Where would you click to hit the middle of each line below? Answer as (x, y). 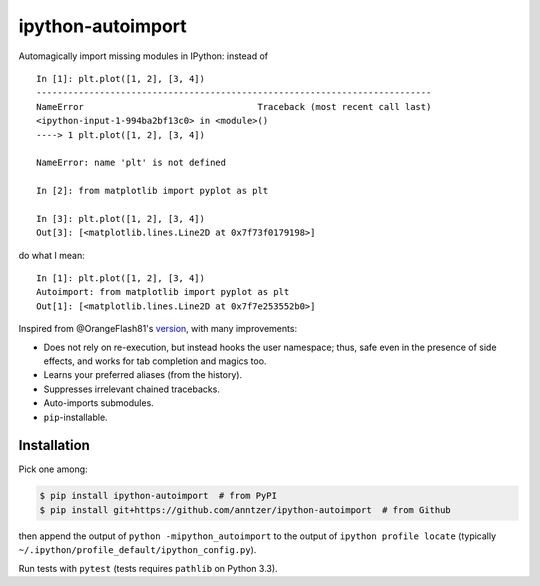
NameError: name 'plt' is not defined (131, 163)
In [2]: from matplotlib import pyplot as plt (152, 191)
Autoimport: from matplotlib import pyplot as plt (163, 292)
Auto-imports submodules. (98, 403)
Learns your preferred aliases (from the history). (143, 375)
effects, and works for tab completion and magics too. (155, 361)
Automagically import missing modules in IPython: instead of (143, 56)
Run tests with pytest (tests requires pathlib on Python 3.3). (148, 568)
